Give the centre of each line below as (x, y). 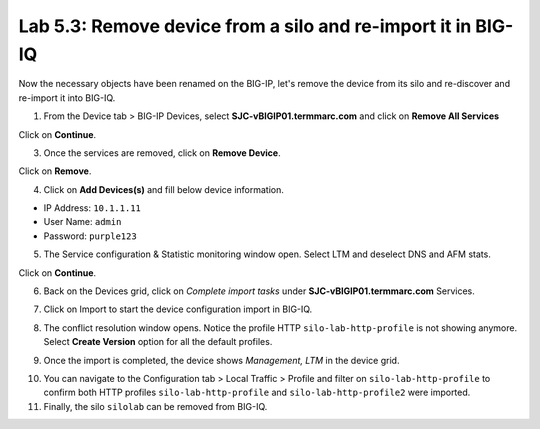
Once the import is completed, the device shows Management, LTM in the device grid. (221, 360)
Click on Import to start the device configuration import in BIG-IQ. (178, 309)
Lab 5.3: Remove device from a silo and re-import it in (245, 26)
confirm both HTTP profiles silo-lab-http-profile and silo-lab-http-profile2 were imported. (257, 392)
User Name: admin (82, 222)
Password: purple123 (90, 236)
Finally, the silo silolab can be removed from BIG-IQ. (155, 406)
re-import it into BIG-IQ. (67, 97)
